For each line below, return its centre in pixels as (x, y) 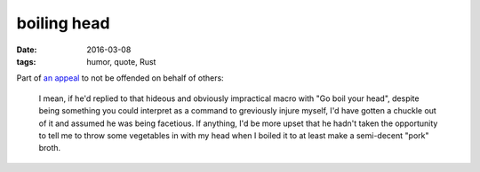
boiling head (63, 23)
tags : (26, 61)
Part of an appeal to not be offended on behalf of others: (120, 78)
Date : (27, 50)
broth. (50, 148)
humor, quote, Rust (121, 61)
